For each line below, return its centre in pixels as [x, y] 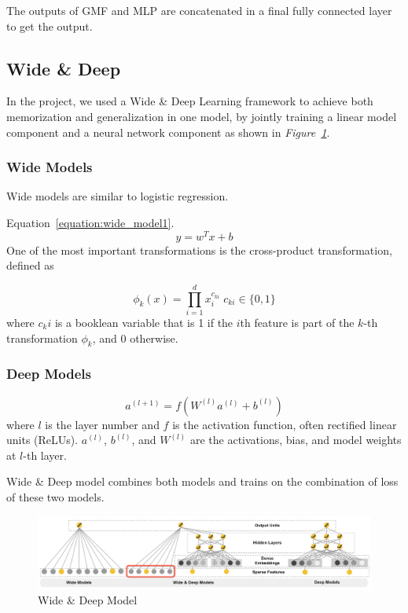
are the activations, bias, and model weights [296, 440]
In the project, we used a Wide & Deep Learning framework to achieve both [190, 101]
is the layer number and [102, 424]
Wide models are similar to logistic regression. [118, 196]
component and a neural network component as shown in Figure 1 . [168, 132]
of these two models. [55, 496]
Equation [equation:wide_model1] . [90, 222]
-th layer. [45, 455]
